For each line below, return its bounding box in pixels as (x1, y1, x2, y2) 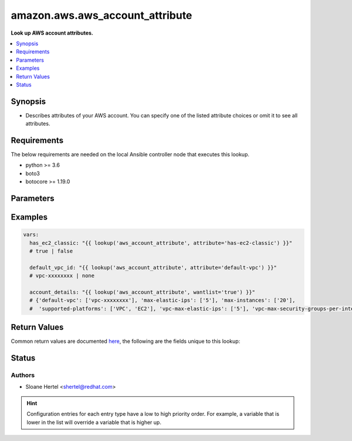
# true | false (29, 248, 73, 255)
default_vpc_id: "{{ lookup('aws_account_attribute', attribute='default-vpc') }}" (29, 264, 277, 271)
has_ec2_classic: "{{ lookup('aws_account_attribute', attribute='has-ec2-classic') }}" (29, 240, 293, 246)
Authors (11, 371, 35, 379)
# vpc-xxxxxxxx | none (29, 272, 95, 279)
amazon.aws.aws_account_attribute (11, 9, 192, 22)
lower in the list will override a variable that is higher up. (26, 419, 161, 426)
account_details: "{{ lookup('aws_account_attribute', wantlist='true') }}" (29, 289, 255, 296)
